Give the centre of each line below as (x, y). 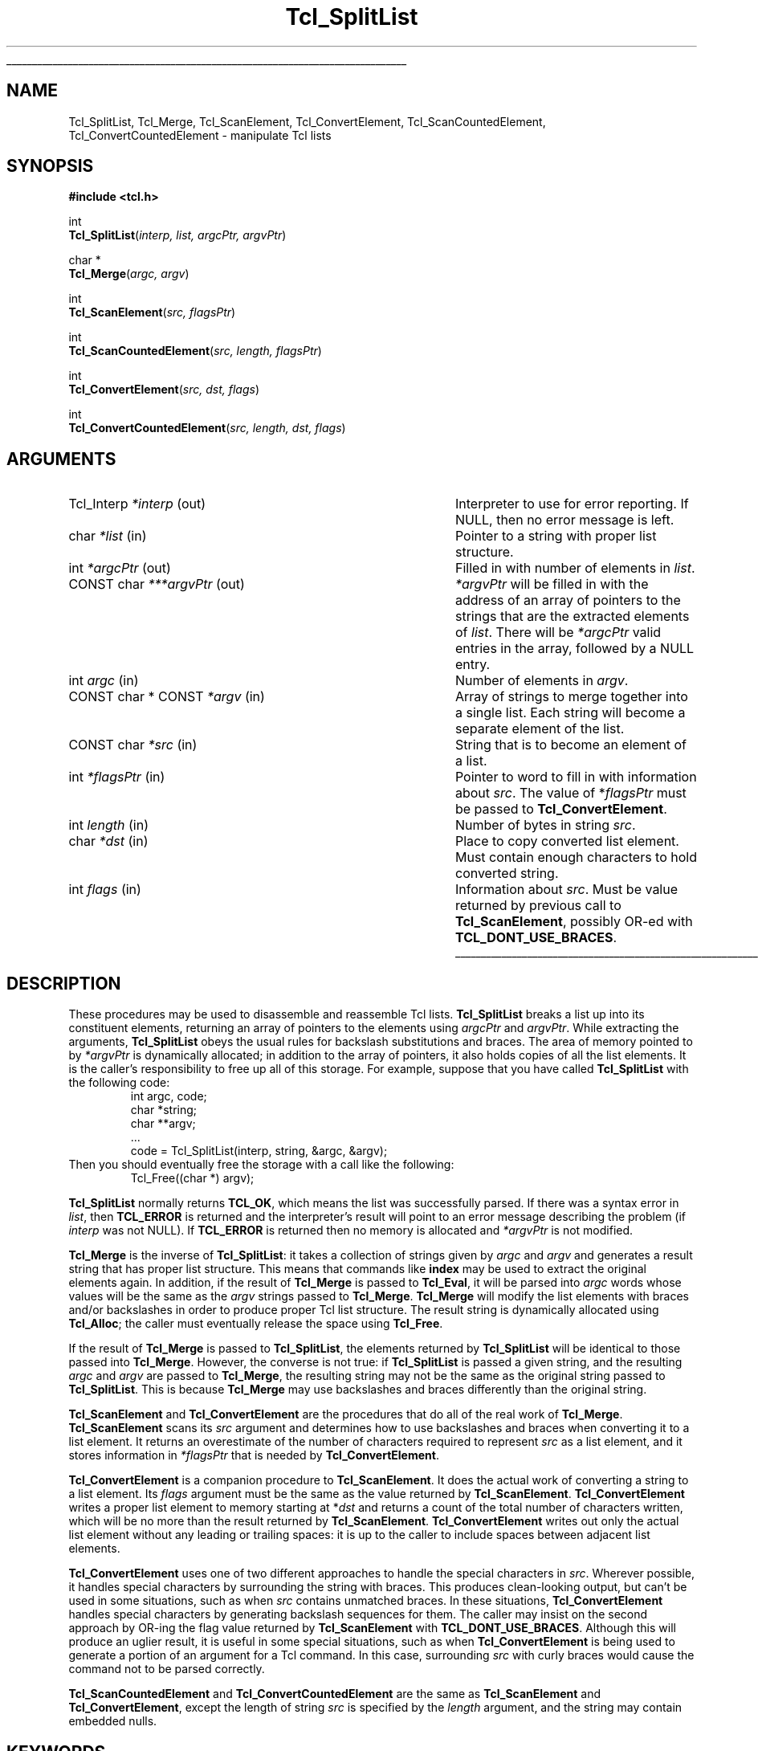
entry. (473, 665)
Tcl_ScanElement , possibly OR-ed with (574, 922)
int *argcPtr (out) (120, 568)
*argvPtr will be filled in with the (552, 584)
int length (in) (109, 825)
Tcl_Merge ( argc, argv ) (129, 274)
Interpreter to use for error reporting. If (572, 504)
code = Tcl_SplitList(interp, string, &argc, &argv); (259, 1151)
